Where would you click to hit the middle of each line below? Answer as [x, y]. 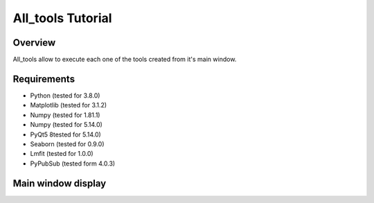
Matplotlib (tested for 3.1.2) [69, 105]
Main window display [60, 183]
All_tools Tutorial [62, 18]
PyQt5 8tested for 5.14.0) [66, 134]
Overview [34, 43]
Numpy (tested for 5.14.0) [66, 125]
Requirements [44, 79]
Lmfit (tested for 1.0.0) [62, 154]
